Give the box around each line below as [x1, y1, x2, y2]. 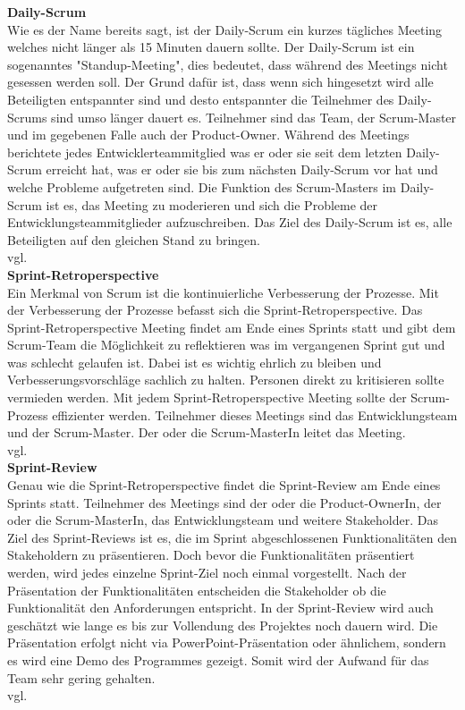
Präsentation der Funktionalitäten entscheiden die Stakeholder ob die [7, 580, 386, 599]
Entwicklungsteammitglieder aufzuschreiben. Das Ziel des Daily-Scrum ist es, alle [7, 213, 452, 232]
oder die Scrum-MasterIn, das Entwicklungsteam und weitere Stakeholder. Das [7, 511, 438, 529]
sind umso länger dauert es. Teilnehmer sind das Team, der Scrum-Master [51, 107, 457, 126]
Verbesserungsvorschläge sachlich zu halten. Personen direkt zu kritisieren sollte [7, 370, 444, 389]
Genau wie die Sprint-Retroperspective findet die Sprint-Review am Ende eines [7, 476, 441, 494]
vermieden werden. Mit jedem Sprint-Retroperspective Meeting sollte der [7, 388, 407, 407]
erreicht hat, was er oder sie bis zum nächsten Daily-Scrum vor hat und [46, 160, 438, 179]
